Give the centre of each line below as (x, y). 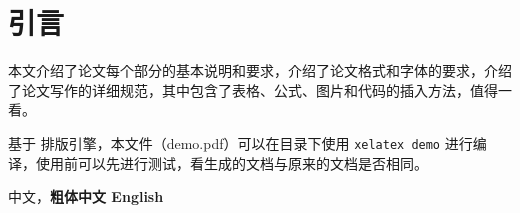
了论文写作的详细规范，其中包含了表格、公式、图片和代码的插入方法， (239, 89)
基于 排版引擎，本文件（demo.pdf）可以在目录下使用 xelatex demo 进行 (240, 142)
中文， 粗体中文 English (86, 196)
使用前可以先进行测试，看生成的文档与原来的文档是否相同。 (231, 162)
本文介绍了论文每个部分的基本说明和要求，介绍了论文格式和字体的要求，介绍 (260, 70)
